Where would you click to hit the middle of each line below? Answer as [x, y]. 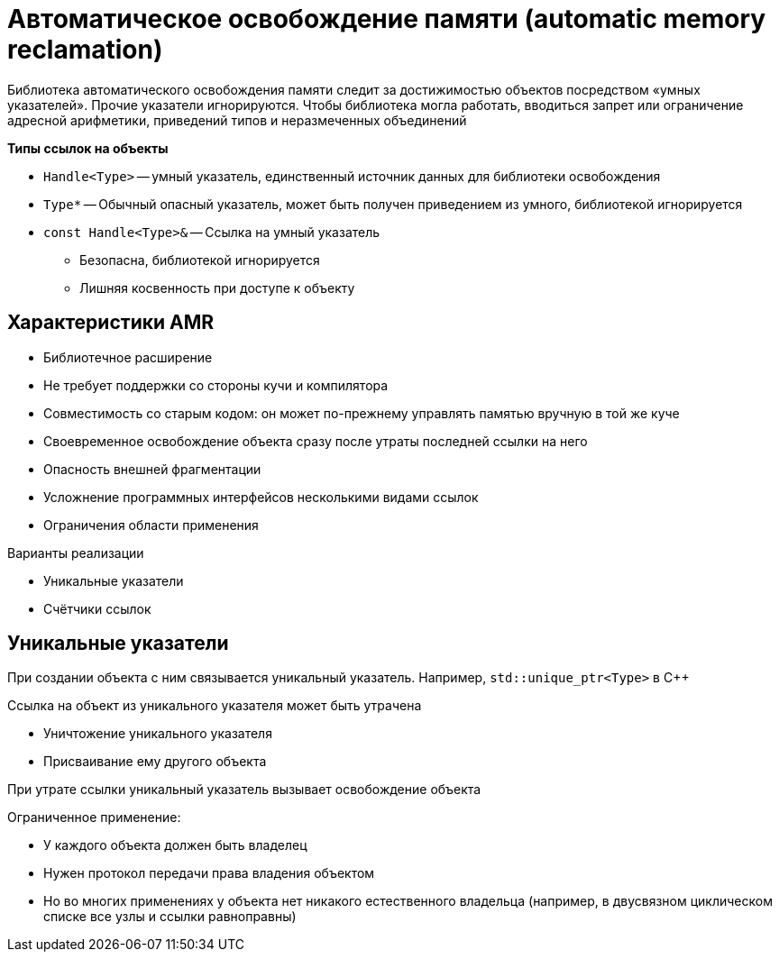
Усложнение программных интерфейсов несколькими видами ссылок [261, 497]
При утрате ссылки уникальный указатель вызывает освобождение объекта [244, 790]
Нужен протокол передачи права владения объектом [209, 873]
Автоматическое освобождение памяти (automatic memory [387, 19]
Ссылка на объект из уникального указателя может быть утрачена [215, 706]
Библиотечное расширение [128, 357]
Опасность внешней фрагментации [152, 469]
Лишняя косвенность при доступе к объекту [217, 288]
